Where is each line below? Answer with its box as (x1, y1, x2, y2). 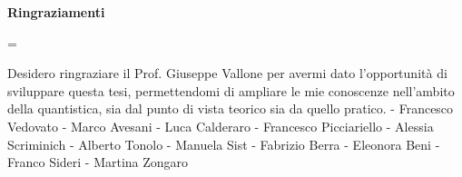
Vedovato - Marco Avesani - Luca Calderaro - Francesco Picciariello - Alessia (7, 116, 434, 135)
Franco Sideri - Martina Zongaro (7, 152, 189, 172)
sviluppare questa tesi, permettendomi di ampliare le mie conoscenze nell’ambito (7, 81, 455, 100)
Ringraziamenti (7, 3, 105, 21)
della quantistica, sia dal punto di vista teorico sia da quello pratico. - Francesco (7, 99, 454, 118)
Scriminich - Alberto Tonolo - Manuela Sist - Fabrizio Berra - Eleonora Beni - (7, 134, 440, 153)
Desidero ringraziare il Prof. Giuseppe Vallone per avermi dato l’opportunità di (7, 64, 447, 83)
